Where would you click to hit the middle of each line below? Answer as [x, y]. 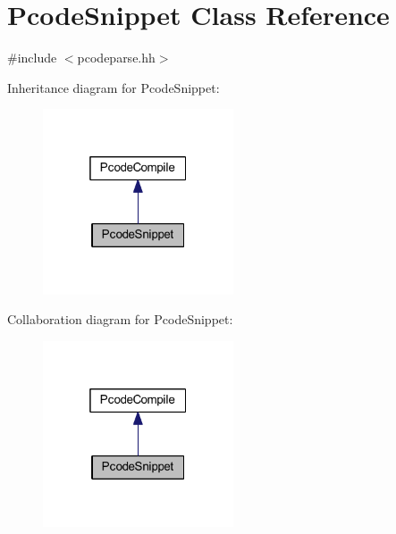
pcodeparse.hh [116, 58]
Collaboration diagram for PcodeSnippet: [120, 319]
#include [32, 58]
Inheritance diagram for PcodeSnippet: [114, 87]
